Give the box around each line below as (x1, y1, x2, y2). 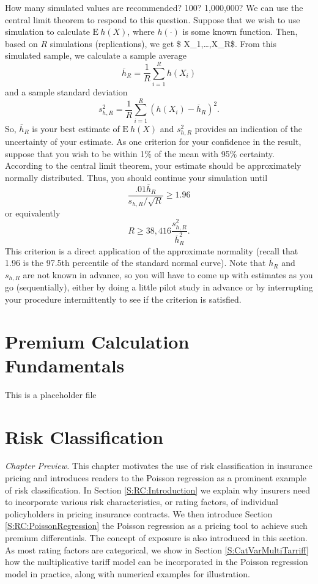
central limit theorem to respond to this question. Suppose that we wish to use (5, 13, 300, 26)
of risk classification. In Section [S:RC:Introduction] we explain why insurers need (5, 483, 310, 496)
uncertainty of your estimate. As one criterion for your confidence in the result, (5, 135, 301, 147)
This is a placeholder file (5, 388, 97, 401)
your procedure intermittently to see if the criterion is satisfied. (5, 292, 242, 305)
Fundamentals (5, 352, 125, 377)
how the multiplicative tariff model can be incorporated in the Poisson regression (5, 555, 308, 568)
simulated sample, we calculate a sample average (5, 49, 187, 62)
